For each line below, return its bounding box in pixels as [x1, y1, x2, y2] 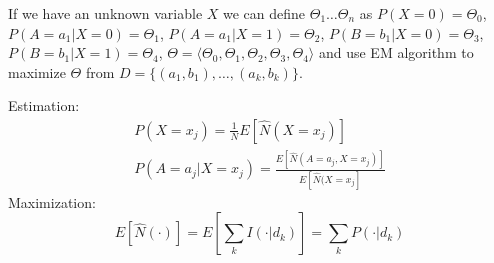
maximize [8, 61, 66, 82]
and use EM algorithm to [318, 42, 474, 63]
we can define [223, 3, 306, 23]
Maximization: [8, 191, 96, 212]
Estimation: [8, 95, 80, 116]
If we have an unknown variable [8, 3, 203, 23]
